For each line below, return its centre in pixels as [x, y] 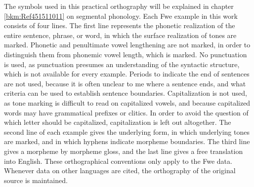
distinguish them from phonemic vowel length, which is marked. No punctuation [126, 54]
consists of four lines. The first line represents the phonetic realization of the [120, 25]
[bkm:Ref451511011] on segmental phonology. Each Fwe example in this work [121, 16]
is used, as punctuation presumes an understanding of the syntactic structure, [122, 64]
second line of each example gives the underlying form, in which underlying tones [127, 131]
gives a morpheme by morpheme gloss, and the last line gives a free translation [124, 151]
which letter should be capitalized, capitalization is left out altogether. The [118, 122]
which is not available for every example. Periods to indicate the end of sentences [127, 74]
